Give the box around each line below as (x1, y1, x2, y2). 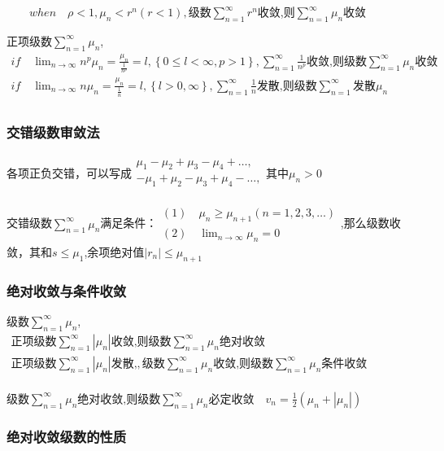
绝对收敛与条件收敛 (7, 280, 127, 300)
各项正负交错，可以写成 (7, 164, 132, 181)
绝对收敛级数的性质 (7, 426, 127, 446)
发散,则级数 (256, 80, 317, 92)
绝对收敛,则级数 (77, 393, 161, 405)
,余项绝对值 (84, 243, 145, 260)
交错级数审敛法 (7, 122, 100, 142)
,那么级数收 (340, 214, 401, 231)
